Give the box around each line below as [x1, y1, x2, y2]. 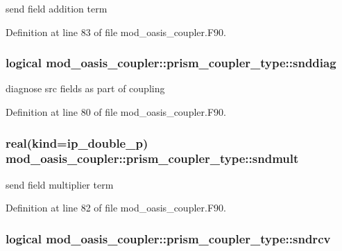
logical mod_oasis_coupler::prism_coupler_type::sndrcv [6, 230, 331, 247]
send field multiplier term [6, 177, 114, 191]
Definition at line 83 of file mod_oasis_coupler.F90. [6, 24, 226, 39]
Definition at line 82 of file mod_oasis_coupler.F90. [6, 200, 226, 215]
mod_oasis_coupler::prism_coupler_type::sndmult [6, 150, 299, 167]
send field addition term [6, 1, 108, 15]
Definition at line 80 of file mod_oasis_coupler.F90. [6, 105, 226, 119]
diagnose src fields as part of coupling [6, 81, 165, 96]
